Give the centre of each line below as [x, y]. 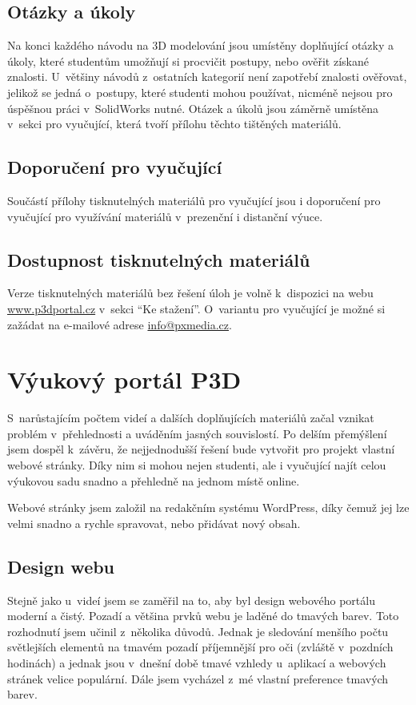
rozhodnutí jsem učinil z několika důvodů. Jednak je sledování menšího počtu [198, 631]
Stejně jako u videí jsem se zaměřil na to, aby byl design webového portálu [191, 600]
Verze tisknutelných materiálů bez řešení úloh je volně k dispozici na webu [190, 293]
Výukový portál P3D [124, 379]
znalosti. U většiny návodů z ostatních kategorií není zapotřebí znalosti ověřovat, [207, 77]
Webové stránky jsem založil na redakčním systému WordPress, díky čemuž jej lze [208, 508]
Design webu [61, 566]
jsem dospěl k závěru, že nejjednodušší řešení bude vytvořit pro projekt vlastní [201, 449]
